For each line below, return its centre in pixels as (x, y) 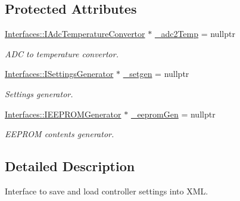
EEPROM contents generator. (60, 134)
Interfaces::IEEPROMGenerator (63, 114)
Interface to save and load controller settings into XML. (107, 191)
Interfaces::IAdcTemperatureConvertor (75, 34)
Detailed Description (70, 166)
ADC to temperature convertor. (62, 53)
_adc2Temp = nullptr (195, 34)
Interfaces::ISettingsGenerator (59, 74)
